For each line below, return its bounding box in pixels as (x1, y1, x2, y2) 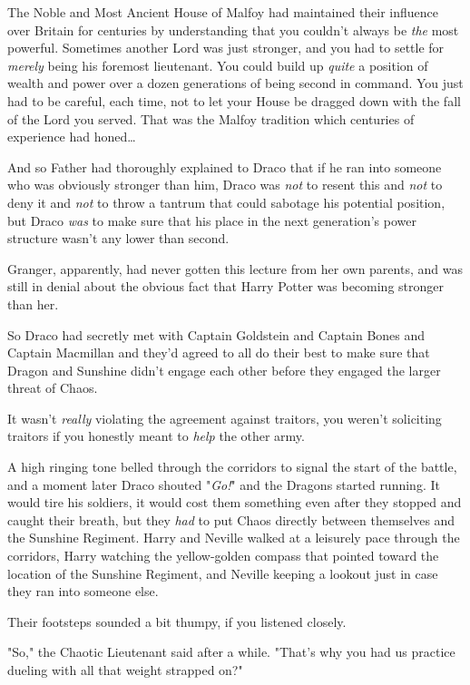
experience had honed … (7, 127, 136, 146)
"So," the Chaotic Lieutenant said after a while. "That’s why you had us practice (7, 642, 455, 661)
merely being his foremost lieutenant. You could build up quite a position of (7, 55, 428, 74)
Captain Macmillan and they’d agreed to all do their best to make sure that (7, 343, 430, 362)
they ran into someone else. (7, 582, 159, 601)
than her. (7, 294, 59, 313)
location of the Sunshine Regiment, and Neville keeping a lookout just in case (7, 563, 438, 582)
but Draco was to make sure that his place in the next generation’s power (7, 210, 416, 230)
